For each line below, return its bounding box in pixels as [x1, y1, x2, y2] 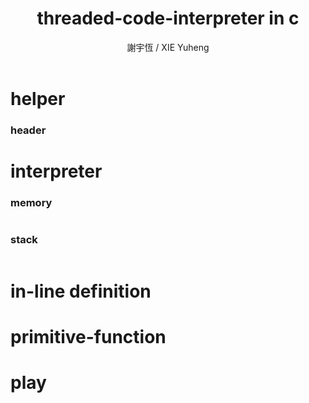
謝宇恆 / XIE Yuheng [126, 41, 210, 53]
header [10, 123, 47, 137]
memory [10, 195, 53, 209]
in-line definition [10, 280, 152, 302]
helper [10, 87, 66, 110]
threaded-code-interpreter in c [36, 7, 300, 30]
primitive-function [10, 326, 167, 349]
